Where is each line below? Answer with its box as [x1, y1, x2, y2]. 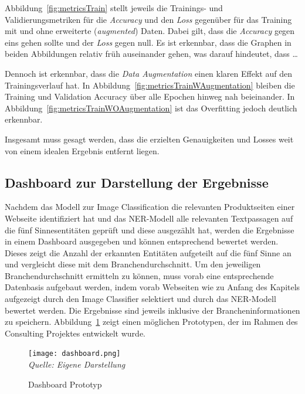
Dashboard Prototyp [28, 378, 102, 390]
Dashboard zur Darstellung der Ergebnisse [5, 173, 269, 191]
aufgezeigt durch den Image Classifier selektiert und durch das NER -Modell [5, 293, 276, 305]
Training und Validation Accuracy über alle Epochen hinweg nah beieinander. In [5, 90, 295, 103]
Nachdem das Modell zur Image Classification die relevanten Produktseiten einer [5, 201, 295, 213]
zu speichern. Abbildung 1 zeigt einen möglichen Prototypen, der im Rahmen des [5, 315, 298, 328]
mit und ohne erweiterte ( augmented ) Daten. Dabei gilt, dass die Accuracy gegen [5, 25, 295, 37]
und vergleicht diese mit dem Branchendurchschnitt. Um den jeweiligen [5, 258, 261, 270]
